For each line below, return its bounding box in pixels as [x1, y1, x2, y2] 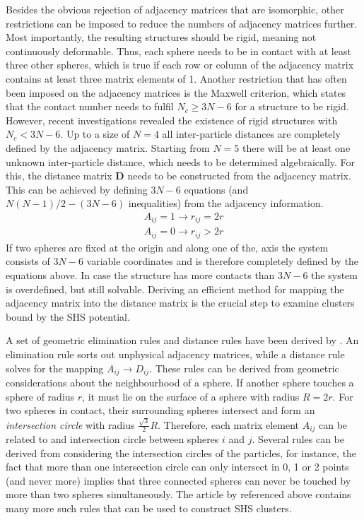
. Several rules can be [252, 432, 344, 447]
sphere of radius [6, 389, 75, 403]
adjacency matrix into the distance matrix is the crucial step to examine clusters [6, 295, 355, 310]
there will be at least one [242, 140, 351, 155]
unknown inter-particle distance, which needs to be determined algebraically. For [6, 154, 356, 169]
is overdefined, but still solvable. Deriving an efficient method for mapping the [6, 281, 344, 296]
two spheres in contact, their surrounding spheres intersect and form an [6, 403, 315, 418]
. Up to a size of [60, 126, 130, 141]
